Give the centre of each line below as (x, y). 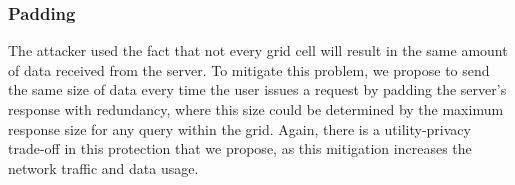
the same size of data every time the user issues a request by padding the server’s (257, 89)
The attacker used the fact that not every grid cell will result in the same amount (258, 50)
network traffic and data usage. (103, 167)
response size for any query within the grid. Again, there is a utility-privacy (239, 128)
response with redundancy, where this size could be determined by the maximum (256, 109)
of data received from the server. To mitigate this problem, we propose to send (249, 69)
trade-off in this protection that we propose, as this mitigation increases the (240, 148)
